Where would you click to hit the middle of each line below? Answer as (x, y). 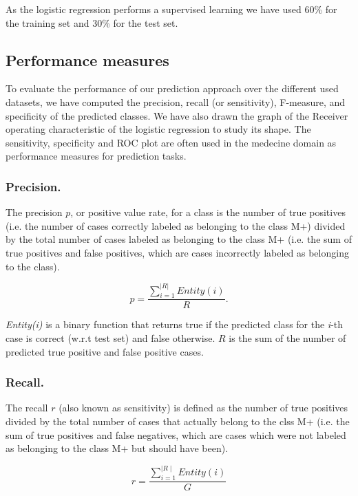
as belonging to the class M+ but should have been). (117, 448)
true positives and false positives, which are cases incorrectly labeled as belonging (177, 252)
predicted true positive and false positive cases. (105, 351)
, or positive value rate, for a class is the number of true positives (208, 212)
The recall (27, 408)
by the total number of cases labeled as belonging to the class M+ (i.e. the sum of (179, 239)
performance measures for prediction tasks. (96, 156)
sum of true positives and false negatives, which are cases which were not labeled (176, 434)
